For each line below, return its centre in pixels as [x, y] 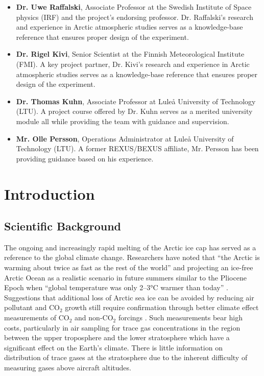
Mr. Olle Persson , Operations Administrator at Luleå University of [125, 138]
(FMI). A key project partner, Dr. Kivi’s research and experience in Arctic [133, 64]
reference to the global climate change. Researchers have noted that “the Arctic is [132, 257]
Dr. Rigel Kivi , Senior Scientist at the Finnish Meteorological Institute [130, 54]
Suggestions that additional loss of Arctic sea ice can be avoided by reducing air [129, 297]
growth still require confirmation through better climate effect [162, 307]
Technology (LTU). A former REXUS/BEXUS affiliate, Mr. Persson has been [137, 148]
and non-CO [94, 318]
